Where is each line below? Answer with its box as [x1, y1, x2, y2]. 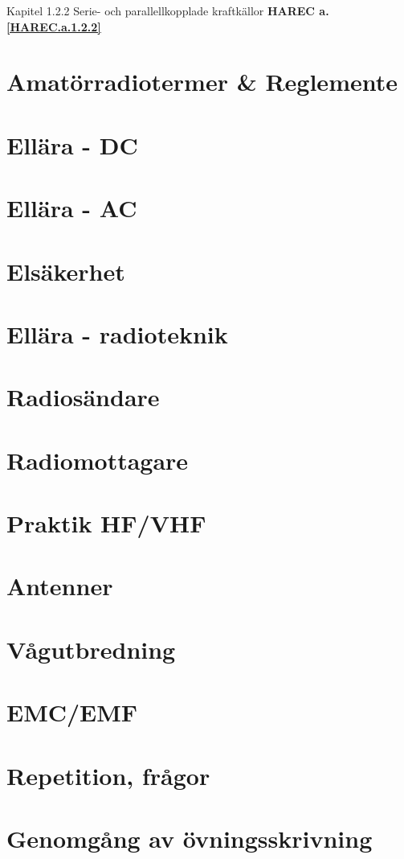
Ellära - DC [6, 128, 138, 161]
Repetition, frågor [6, 758, 210, 791]
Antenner [6, 569, 113, 602]
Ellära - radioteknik [6, 317, 228, 350]
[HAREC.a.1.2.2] [6, 18, 101, 35]
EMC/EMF [6, 696, 138, 729]
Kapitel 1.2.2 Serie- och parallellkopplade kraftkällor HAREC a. [6, 2, 329, 18]
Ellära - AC [6, 191, 137, 224]
